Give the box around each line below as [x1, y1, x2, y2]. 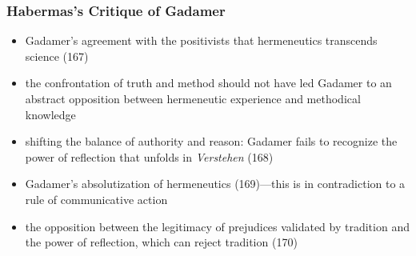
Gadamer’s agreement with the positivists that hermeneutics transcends [25, 32, 378, 49]
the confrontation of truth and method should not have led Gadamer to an [25, 74, 392, 91]
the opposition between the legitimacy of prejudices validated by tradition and [25, 218, 410, 234]
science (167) [25, 47, 89, 64]
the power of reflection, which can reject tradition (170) [25, 234, 298, 250]
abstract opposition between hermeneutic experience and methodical [25, 90, 361, 106]
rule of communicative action [25, 190, 168, 207]
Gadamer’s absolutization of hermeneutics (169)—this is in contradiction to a [25, 175, 406, 192]
